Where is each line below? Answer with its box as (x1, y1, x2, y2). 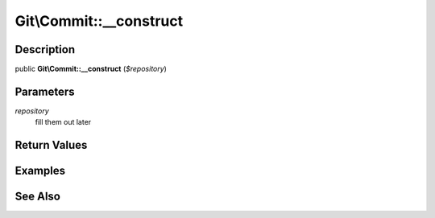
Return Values (14, 138, 88, 152)
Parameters (14, 84, 75, 98)
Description (14, 43, 76, 56)
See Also (14, 190, 60, 204)
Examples (14, 164, 66, 178)
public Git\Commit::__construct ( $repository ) (14, 64, 167, 74)
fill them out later (35, 117, 92, 127)
